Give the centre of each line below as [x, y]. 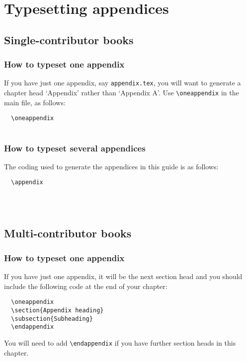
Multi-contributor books [68, 233]
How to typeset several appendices [75, 148]
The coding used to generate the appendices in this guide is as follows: [111, 166]
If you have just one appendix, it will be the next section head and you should [123, 276]
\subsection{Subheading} [52, 319]
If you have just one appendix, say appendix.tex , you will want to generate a [123, 83]
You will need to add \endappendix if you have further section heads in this [120, 342]
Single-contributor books [69, 39]
